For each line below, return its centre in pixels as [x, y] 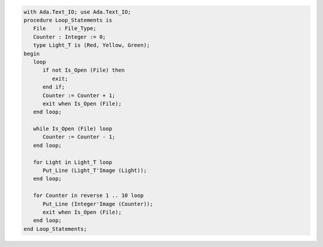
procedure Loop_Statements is [68, 20]
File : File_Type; [65, 29]
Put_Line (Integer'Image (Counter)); [98, 204]
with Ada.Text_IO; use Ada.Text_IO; [77, 12]
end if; [54, 87]
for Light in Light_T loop [73, 162]
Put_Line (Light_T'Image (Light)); [95, 171]
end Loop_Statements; [55, 229]
